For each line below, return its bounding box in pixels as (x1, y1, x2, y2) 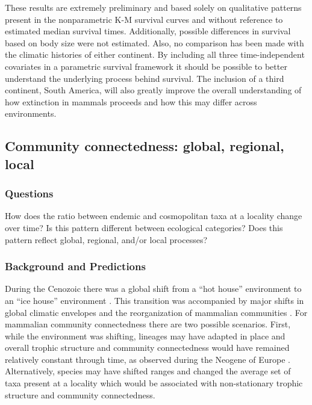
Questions (5, 186, 54, 201)
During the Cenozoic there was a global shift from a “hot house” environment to (5, 282, 302, 295)
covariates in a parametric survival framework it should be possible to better (5, 60, 287, 72)
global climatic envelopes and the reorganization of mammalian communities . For (5, 306, 308, 318)
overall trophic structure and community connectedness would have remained (5, 341, 290, 354)
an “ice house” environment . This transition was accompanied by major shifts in (5, 294, 304, 306)
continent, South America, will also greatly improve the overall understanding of (5, 84, 302, 96)
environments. (5, 107, 57, 120)
